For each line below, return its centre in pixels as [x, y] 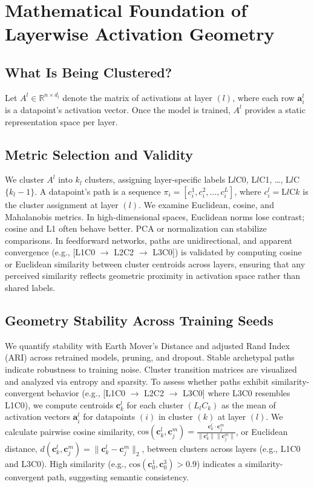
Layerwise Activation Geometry [140, 34]
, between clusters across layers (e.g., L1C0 [221, 449]
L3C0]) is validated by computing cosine [227, 252]
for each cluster [155, 404]
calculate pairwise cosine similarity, [70, 431]
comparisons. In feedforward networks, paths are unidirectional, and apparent [149, 240]
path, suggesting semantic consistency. [118, 477]
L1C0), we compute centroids [59, 404]
